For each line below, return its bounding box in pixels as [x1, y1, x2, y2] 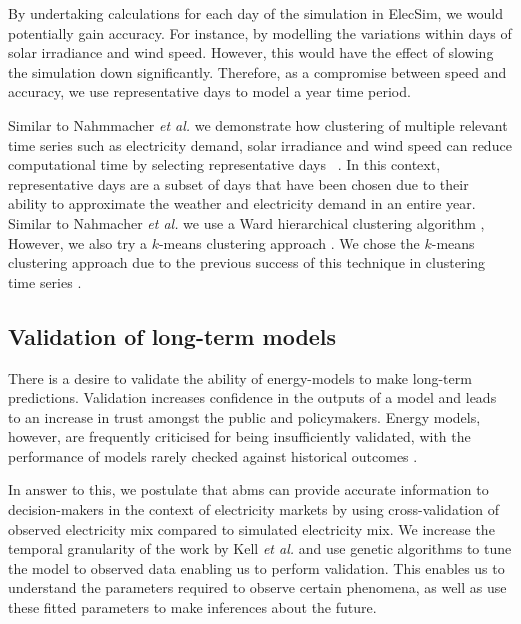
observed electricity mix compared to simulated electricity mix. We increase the [8, 518, 495, 539]
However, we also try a [8, 232, 147, 253]
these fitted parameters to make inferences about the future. [8, 597, 377, 618]
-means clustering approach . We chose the [158, 232, 420, 253]
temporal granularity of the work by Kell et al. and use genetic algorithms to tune [8, 538, 512, 559]
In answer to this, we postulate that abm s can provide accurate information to [8, 479, 489, 500]
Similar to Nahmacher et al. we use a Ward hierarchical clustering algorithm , [8, 212, 485, 233]
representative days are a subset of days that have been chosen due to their [8, 173, 469, 194]
